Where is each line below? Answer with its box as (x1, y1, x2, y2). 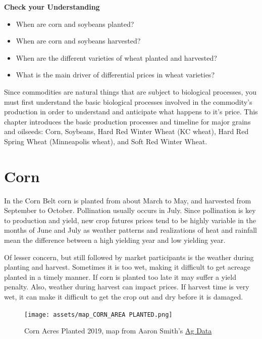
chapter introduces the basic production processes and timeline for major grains (4, 116, 251, 126)
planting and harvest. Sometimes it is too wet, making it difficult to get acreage (4, 262, 250, 272)
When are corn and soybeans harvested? (16, 35, 141, 46)
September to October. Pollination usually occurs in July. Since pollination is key (4, 205, 256, 216)
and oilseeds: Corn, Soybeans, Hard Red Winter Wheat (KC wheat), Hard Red (4, 126, 249, 137)
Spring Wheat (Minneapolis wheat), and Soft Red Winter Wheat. (4, 136, 207, 146)
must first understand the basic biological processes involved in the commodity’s (4, 96, 252, 107)
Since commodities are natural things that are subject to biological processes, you (4, 86, 256, 97)
